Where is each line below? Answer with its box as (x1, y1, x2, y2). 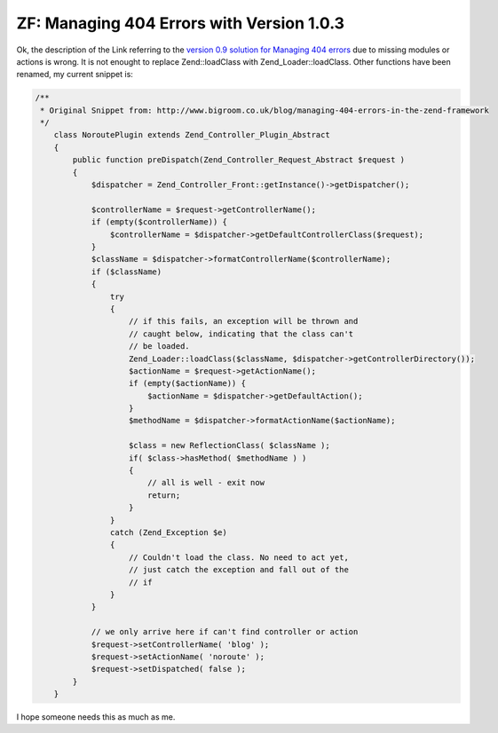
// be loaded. (129, 342, 190, 351)
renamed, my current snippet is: (16, 69, 133, 80)
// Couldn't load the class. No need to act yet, (129, 552, 350, 563)
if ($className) (91, 266, 162, 277)
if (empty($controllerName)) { (91, 217, 228, 227)
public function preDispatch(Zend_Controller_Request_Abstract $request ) (72, 155, 406, 165)
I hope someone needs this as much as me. (16, 712, 176, 722)
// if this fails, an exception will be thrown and (129, 316, 359, 327)
